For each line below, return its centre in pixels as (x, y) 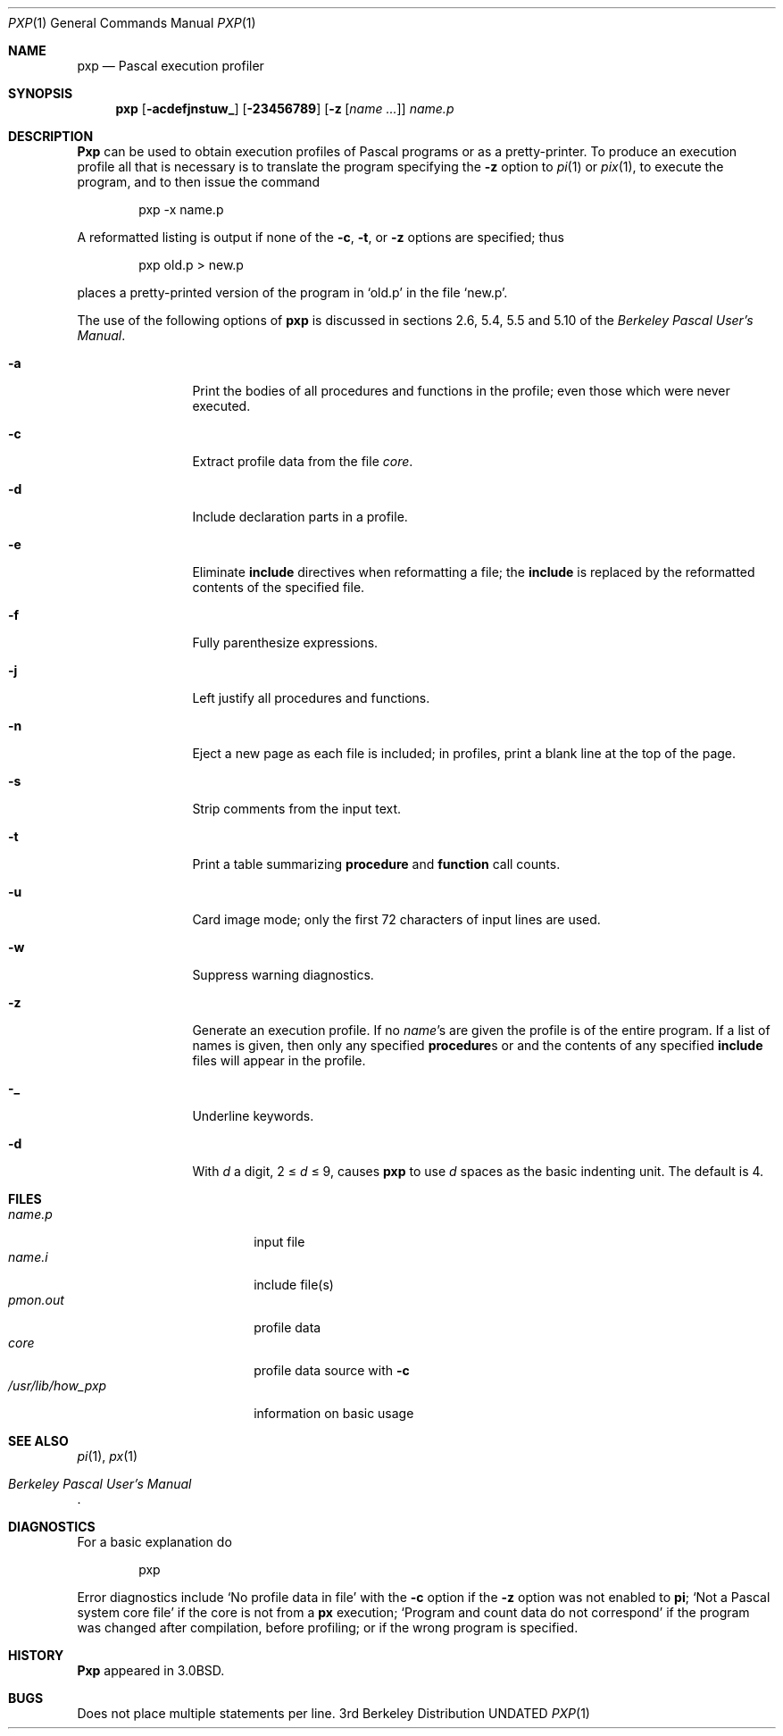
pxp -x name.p (181, 209)
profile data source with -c (332, 1370)
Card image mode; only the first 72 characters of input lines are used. (396, 919)
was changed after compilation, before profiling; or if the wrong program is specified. (328, 1627)
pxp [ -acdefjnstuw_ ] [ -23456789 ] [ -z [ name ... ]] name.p (285, 108)
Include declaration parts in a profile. (300, 517)
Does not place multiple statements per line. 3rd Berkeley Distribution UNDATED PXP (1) (333, 1713)
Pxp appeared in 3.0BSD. (151, 1670)
